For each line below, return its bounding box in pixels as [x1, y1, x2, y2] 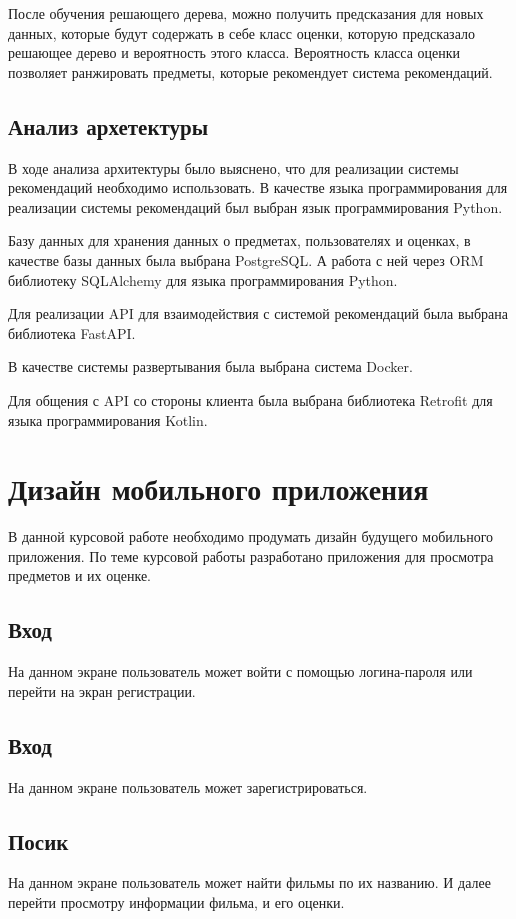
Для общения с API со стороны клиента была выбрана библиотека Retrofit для [8, 389, 493, 410]
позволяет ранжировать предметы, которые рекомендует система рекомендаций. [8, 61, 493, 82]
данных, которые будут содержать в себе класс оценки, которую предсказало [8, 22, 475, 43]
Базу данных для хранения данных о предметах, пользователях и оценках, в [8, 230, 471, 251]
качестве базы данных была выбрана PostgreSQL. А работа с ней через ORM [8, 249, 484, 270]
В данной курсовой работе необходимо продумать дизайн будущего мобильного [8, 526, 494, 547]
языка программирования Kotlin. [8, 409, 208, 430]
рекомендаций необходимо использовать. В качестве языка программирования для [8, 177, 508, 198]
